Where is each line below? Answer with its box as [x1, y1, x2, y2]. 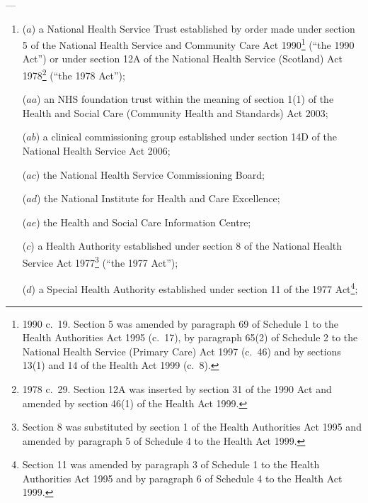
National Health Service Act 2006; [22, 143, 171, 158]
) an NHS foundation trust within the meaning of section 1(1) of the [37, 92, 334, 106]
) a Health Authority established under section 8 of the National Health [30, 238, 343, 253]
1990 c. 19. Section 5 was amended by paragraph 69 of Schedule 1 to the [22, 316, 338, 331]
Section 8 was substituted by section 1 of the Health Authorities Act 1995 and [22, 419, 362, 434]
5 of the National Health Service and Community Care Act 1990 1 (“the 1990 [22, 35, 355, 52]
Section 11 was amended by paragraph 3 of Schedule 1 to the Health [22, 457, 320, 472]
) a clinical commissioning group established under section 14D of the [35, 129, 337, 144]
